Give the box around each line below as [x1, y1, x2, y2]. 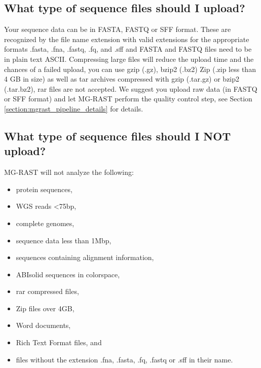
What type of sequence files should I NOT [4, 128, 231, 143]
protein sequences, [16, 183, 72, 194]
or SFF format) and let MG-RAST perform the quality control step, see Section [4, 93, 252, 104]
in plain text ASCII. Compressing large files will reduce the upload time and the [4, 53, 254, 64]
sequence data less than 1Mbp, [16, 235, 111, 245]
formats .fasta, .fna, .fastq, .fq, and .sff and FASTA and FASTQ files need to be [4, 44, 252, 54]
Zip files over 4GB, [16, 303, 74, 313]
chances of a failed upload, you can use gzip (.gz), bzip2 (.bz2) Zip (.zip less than [4, 63, 256, 74]
